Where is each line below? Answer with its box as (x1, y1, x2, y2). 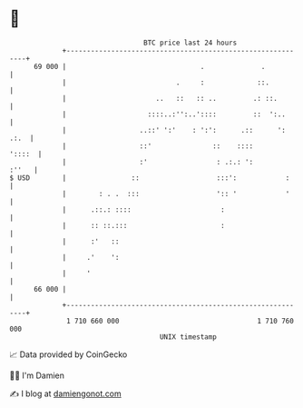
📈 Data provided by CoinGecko (9, 349, 128, 360)
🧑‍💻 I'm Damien (9, 370, 65, 381)
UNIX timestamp (159, 332, 218, 342)
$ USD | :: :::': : (9, 173, 290, 183)
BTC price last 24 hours (143, 38, 238, 47)
